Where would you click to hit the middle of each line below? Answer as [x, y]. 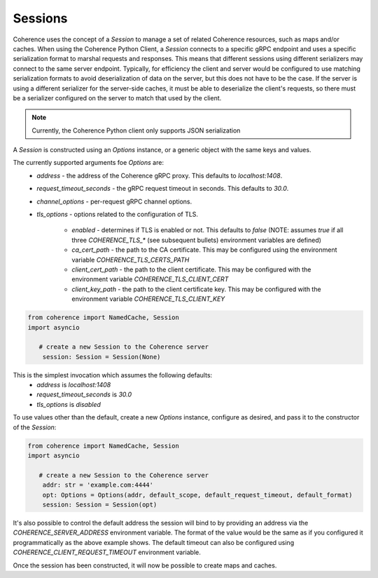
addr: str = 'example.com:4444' [98, 485]
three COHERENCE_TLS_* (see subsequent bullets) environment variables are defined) [197, 240]
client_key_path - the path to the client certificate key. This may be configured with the [196, 289]
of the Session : [35, 427]
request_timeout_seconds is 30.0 [84, 395]
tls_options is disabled [69, 404]
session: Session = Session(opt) [100, 504]
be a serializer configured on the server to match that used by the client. [117, 98]
